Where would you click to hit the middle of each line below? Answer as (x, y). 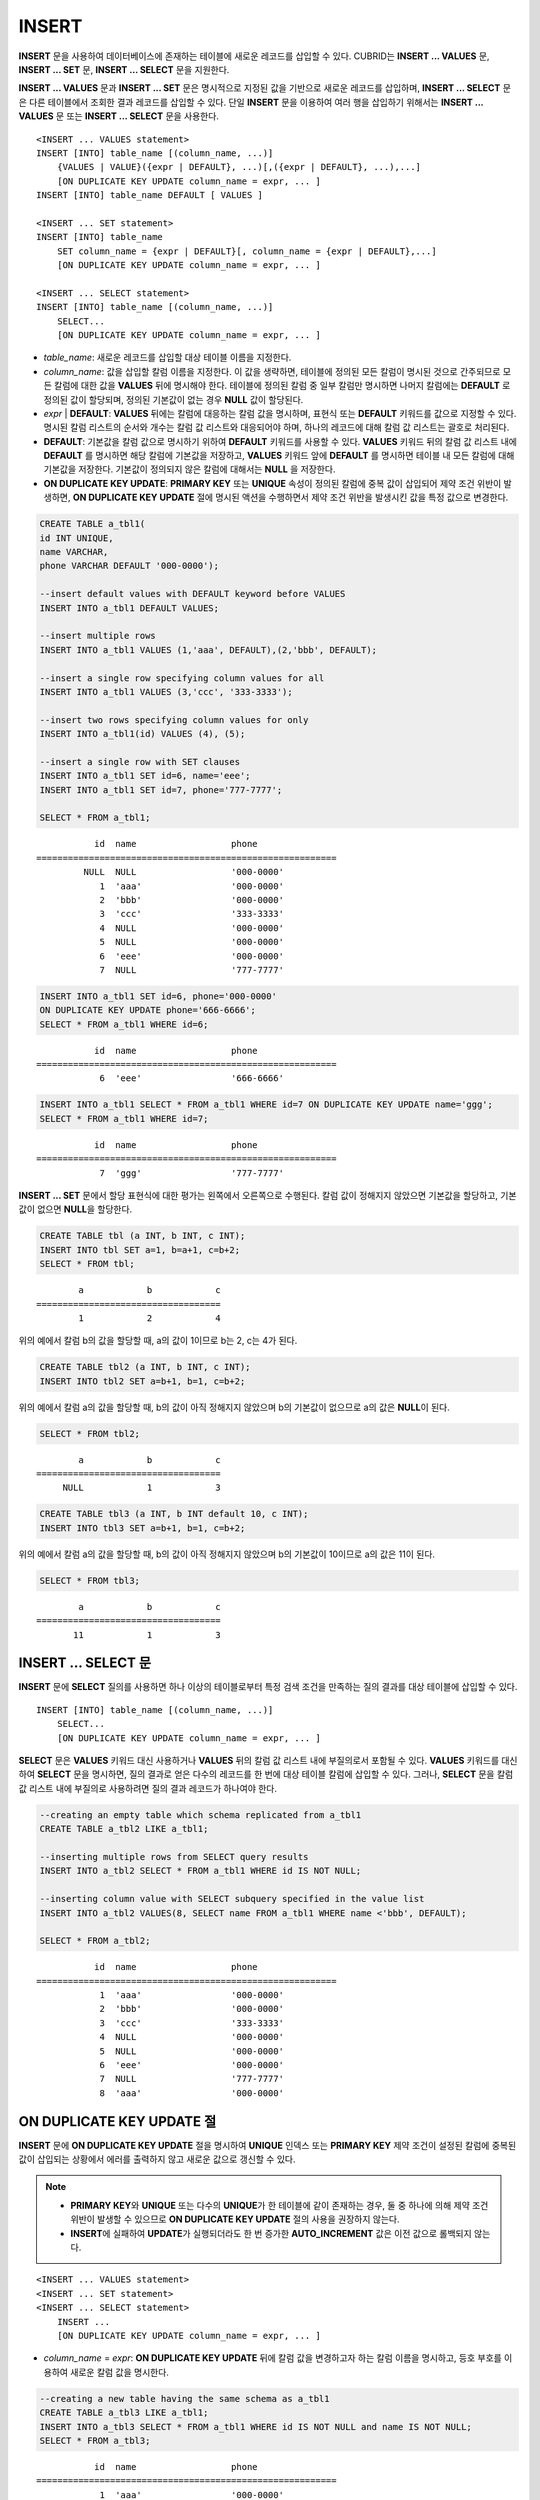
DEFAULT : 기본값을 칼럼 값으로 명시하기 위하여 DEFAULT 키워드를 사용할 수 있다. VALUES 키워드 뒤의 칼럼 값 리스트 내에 (280, 441)
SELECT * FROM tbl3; (89, 1580)
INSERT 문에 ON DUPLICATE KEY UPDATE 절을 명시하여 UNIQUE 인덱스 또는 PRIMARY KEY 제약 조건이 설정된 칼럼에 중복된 (267, 2145)
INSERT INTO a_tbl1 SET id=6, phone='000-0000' (158, 996)
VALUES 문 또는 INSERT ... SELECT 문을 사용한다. (119, 116)
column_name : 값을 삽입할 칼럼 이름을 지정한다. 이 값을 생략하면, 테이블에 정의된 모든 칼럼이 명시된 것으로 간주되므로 (272, 371)
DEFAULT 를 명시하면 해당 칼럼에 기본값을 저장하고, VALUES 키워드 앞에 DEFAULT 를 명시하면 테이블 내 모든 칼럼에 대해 (279, 456)
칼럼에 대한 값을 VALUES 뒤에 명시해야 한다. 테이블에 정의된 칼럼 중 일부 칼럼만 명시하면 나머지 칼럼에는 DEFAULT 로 (282, 386)
